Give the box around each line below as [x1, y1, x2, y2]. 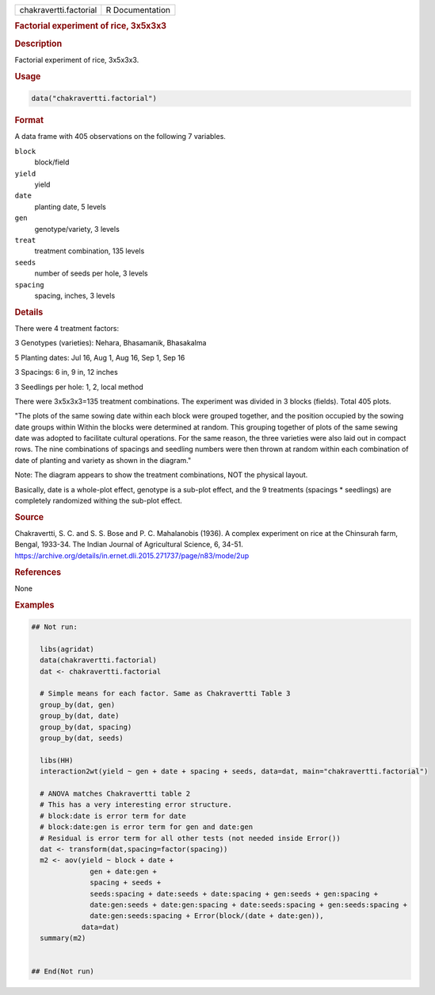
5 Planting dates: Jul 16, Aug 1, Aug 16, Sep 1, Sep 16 [14, 353, 185, 362]
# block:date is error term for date [40, 811, 186, 820]
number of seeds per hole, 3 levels [34, 268, 148, 278]
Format [14, 115, 44, 126]
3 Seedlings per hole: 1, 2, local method [14, 382, 144, 391]
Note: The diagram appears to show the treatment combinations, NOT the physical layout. [14, 470, 308, 480]
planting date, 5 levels [34, 202, 106, 211]
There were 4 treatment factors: [14, 323, 120, 333]
